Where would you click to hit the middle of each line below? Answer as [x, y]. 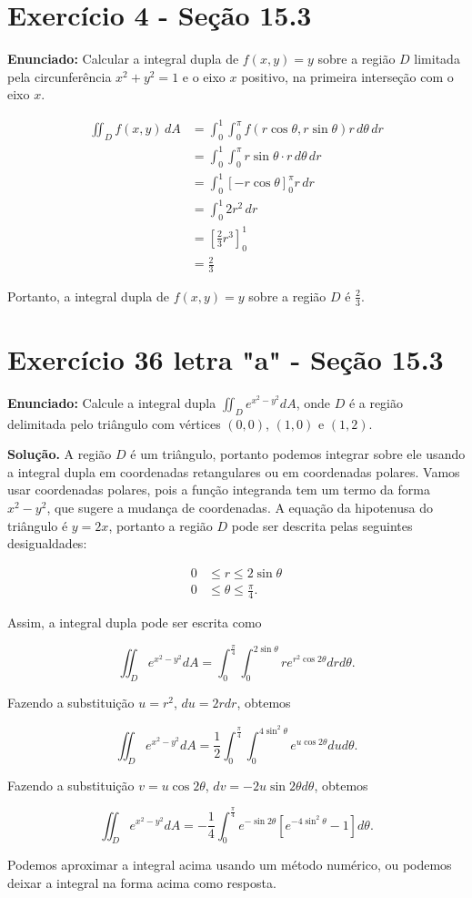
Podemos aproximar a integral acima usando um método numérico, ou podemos [230, 865]
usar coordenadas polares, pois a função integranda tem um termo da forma [219, 490]
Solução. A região [60, 454]
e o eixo [204, 76]
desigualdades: [47, 543]
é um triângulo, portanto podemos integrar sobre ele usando [298, 454]
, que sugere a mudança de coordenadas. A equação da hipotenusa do [240, 508]
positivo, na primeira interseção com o [347, 76]
